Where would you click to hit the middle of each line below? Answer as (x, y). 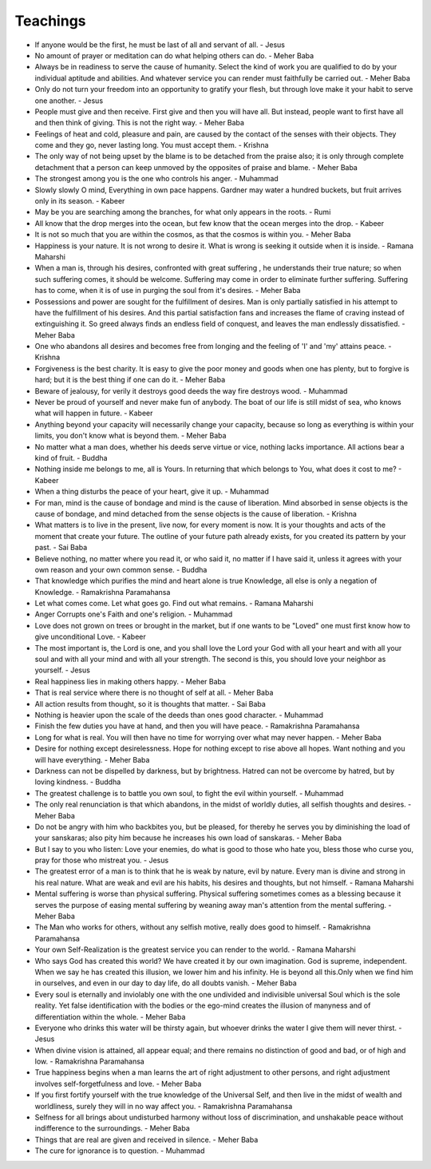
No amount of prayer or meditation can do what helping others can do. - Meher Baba (174, 55)
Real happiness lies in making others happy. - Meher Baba (130, 681)
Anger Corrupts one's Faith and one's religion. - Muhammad (134, 614)
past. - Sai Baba (61, 548)
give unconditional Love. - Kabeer (91, 637)
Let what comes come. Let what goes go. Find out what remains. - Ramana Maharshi (174, 604)
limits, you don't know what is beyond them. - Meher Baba (130, 436)
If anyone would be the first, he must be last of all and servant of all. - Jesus (160, 45)
